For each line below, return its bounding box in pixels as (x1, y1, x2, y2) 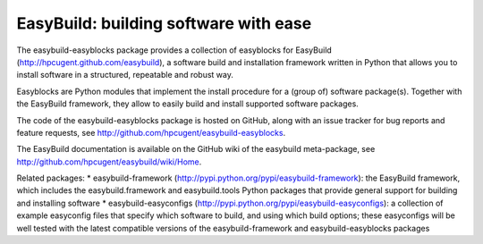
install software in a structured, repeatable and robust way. (16, 70, 234, 80)
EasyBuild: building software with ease (16, 13, 312, 33)
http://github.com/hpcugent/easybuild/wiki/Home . (16, 156, 202, 167)
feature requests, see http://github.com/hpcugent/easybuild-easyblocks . (16, 127, 286, 138)
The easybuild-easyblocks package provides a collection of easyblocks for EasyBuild (16, 45, 333, 55)
